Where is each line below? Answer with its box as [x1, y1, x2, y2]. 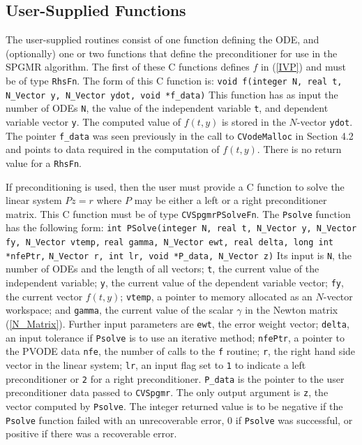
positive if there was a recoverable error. [6, 426, 177, 441]
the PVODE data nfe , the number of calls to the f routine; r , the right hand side [6, 344, 356, 358]
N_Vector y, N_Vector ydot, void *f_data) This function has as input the [6, 87, 338, 101]
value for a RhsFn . [6, 155, 82, 170]
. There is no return [257, 142, 342, 156]
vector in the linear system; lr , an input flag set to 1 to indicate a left [6, 357, 306, 372]
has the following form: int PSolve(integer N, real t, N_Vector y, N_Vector [6, 220, 357, 235]
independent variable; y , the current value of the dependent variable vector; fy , [6, 275, 344, 289]
